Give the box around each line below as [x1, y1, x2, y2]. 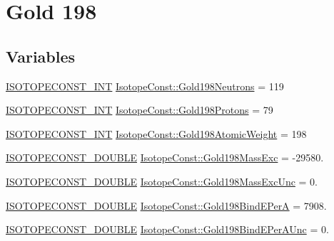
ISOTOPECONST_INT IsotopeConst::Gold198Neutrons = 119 [6, 78, 284, 93]
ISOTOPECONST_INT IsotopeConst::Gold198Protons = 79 [6, 102, 273, 117]
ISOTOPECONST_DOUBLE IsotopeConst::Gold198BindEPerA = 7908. [6, 198, 327, 213]
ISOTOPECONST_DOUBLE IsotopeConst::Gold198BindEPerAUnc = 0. [6, 222, 329, 237]
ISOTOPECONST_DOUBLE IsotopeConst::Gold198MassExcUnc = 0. [6, 173, 318, 188]
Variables [6, 45, 76, 67]
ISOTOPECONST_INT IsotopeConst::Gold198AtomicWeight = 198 [6, 126, 307, 141]
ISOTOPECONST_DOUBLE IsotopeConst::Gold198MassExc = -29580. [6, 150, 324, 165]
